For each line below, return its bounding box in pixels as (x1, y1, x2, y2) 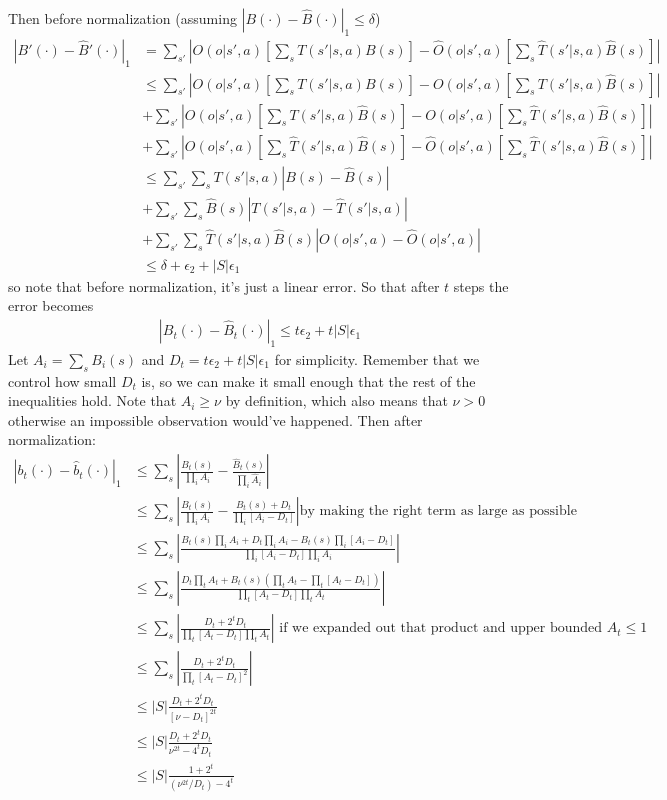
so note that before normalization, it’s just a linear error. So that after (8, 275, 440, 296)
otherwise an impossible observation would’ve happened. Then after (8, 409, 423, 430)
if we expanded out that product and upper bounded (279, 621, 603, 636)
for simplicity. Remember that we (274, 348, 480, 369)
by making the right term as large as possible (299, 504, 577, 519)
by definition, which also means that (225, 390, 448, 411)
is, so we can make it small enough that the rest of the (141, 370, 476, 391)
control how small (8, 370, 117, 391)
